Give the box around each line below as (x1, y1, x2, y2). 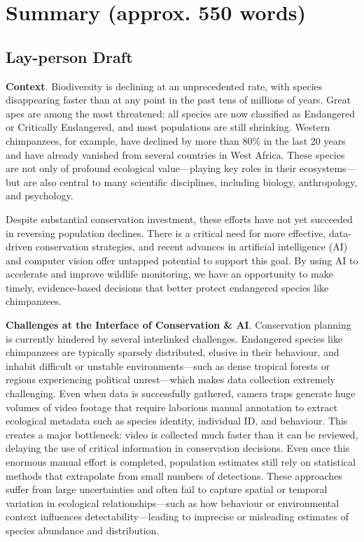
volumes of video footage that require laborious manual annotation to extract (6, 399, 338, 414)
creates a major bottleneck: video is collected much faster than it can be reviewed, (6, 427, 358, 441)
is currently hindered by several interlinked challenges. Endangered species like (6, 331, 343, 345)
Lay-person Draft (6, 45, 133, 67)
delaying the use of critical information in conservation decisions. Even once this (6, 441, 350, 455)
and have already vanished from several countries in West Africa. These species (6, 147, 345, 162)
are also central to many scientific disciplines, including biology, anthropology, (23, 174, 358, 189)
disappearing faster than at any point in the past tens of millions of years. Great (6, 92, 351, 107)
